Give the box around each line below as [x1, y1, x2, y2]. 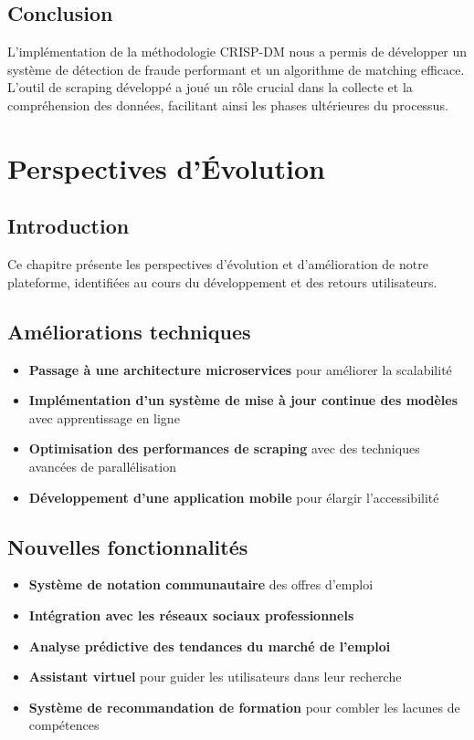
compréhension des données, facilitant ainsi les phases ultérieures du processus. [7, 95, 448, 114]
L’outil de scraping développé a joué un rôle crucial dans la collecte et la [7, 78, 413, 97]
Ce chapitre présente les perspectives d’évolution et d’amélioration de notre [7, 255, 428, 274]
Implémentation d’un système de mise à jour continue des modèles [28, 391, 458, 410]
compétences [28, 715, 100, 735]
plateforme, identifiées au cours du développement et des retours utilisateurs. [7, 272, 437, 291]
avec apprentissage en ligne [28, 408, 180, 427]
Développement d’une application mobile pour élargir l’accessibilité [28, 487, 439, 506]
